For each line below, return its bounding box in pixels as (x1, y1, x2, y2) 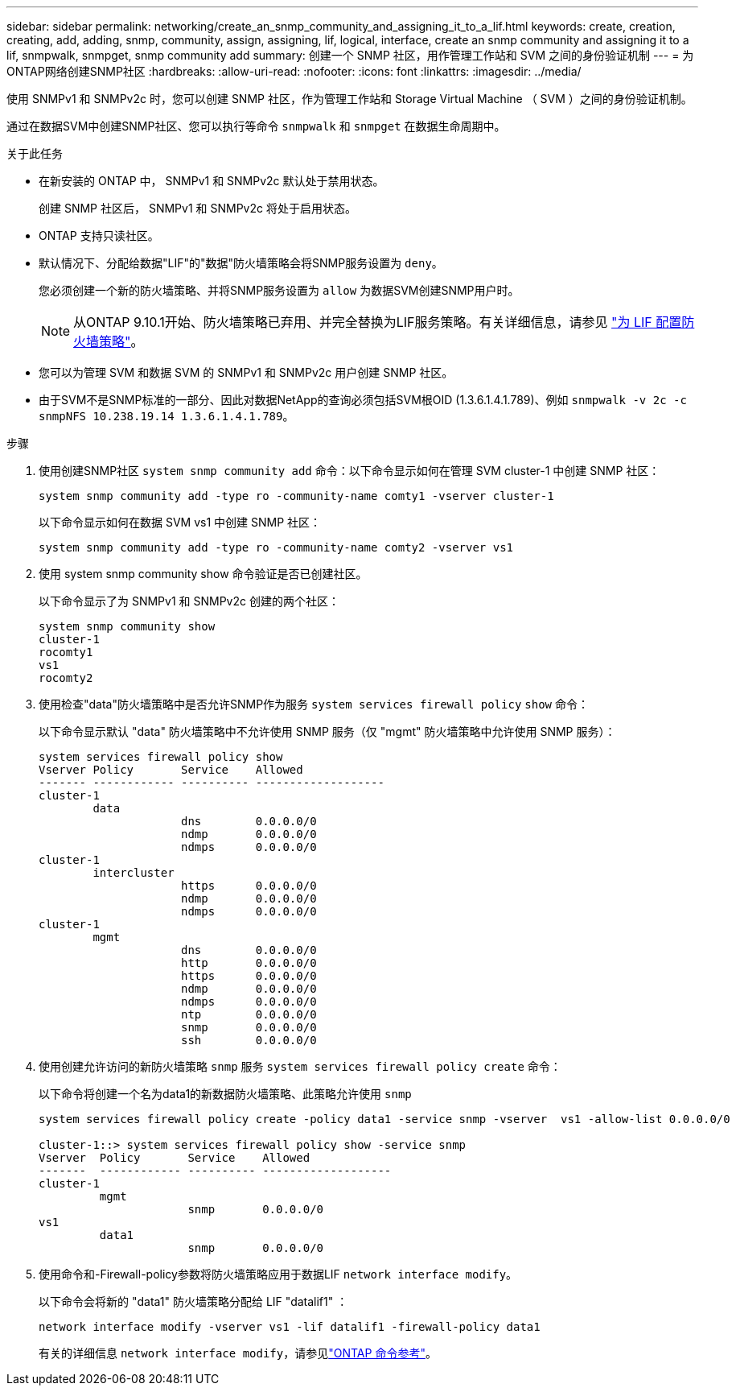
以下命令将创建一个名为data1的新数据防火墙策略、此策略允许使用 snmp (39, 1087, 412, 1101)
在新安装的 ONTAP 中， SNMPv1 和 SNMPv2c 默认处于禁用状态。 (39, 174, 384, 188)
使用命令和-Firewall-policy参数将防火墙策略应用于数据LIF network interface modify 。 (39, 1267, 518, 1281)
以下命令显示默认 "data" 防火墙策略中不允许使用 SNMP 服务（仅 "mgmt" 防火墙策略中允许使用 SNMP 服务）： (39, 725, 616, 738)
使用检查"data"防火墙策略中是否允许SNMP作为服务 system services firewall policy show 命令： (39, 697, 589, 711)
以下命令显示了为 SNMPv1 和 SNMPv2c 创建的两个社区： (39, 594, 339, 608)
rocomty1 (39, 646, 93, 659)
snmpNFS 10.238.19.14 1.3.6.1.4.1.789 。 (39, 409, 294, 423)
